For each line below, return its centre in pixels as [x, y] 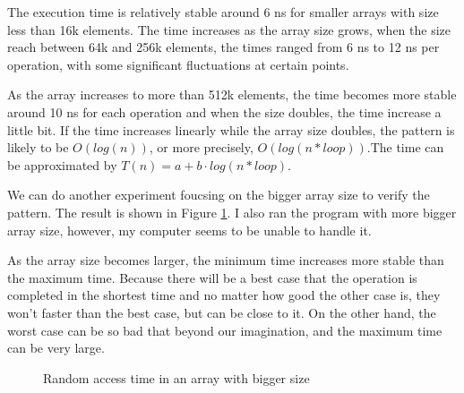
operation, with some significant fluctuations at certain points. [178, 64]
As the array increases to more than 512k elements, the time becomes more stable [232, 94]
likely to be [38, 147]
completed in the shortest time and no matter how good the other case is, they [224, 295]
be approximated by [62, 164]
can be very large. [56, 348]
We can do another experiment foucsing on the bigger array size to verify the [219, 195]
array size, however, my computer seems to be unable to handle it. [189, 230]
